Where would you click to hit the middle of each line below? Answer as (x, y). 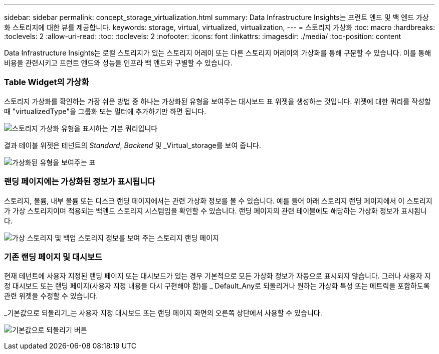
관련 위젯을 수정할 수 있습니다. (51, 296)
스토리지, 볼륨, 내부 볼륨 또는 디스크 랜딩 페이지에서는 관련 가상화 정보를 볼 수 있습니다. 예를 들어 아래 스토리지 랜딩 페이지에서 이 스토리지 (218, 200)
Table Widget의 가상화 (47, 82)
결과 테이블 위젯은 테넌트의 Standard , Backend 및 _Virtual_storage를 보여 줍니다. (133, 145)
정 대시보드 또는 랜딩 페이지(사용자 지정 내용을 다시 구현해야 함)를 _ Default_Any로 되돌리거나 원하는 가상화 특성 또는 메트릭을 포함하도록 (217, 286)
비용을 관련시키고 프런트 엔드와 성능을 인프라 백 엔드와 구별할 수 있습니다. (118, 63)
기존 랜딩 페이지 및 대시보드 (53, 257)
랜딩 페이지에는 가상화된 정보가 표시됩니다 (80, 182)
